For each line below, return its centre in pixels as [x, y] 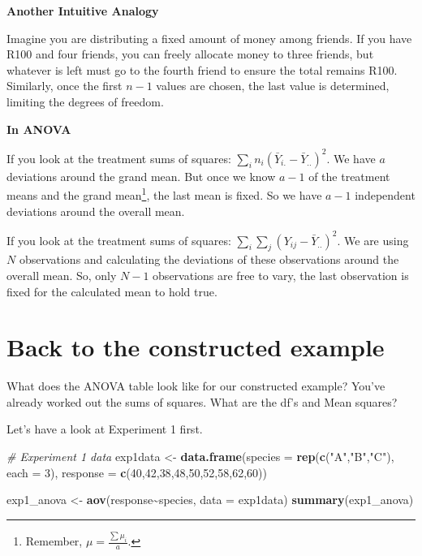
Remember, [54, 541]
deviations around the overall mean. [96, 211]
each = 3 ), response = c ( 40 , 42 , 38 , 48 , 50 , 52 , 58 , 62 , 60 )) [137, 472]
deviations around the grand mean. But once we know [141, 176]
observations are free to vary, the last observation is [281, 275]
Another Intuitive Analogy [83, 11]
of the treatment [349, 176]
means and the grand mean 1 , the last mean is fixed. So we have [164, 194]
